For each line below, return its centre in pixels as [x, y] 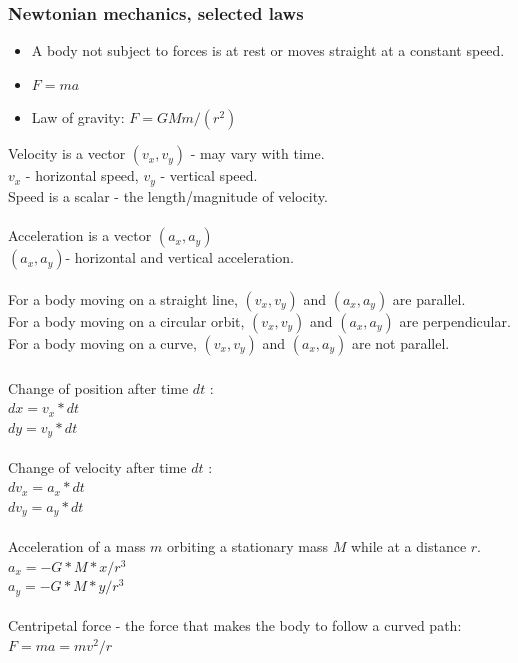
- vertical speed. [209, 175]
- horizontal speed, [82, 175]
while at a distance [408, 546]
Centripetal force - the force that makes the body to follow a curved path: [235, 625]
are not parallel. [400, 342]
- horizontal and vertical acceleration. [179, 257]
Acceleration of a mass [77, 546]
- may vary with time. [257, 153]
